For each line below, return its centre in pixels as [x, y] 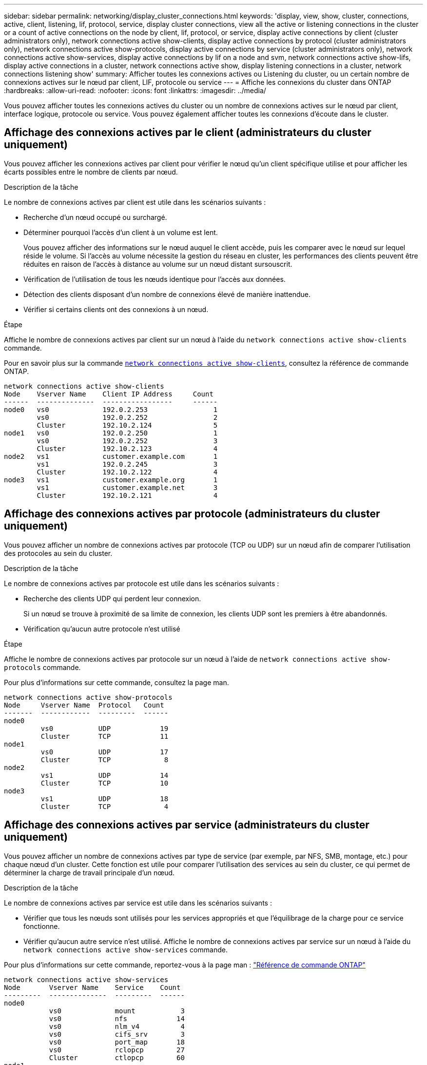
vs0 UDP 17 [105, 752]
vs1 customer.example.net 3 [127, 487]
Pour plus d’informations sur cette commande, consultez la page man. [116, 682]
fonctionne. [42, 926]
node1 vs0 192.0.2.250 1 [111, 433]
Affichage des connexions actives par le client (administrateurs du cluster [188, 133]
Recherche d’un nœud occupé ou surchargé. [95, 217]
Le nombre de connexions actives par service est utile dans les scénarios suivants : [138, 903]
